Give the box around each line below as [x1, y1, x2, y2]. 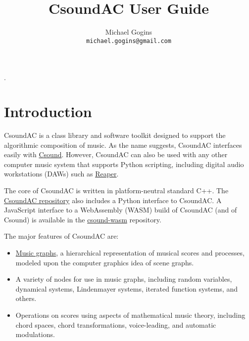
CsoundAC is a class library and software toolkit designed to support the [4, 130, 226, 140]
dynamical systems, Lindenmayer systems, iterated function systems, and [15, 283, 238, 294]
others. [15, 293, 37, 303]
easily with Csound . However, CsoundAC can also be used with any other [4, 149, 228, 160]
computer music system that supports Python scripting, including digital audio [4, 159, 244, 169]
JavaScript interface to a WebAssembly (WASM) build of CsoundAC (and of [4, 205, 237, 215]
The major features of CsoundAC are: [4, 231, 119, 241]
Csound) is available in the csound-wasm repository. [4, 214, 161, 224]
